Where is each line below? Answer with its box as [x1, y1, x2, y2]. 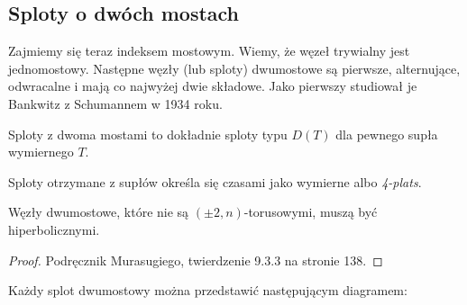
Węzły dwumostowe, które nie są [8, 202, 189, 221]
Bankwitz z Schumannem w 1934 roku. [8, 94, 223, 112]
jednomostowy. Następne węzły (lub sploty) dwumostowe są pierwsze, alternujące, [8, 58, 461, 77]
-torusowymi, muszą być [243, 202, 378, 221]
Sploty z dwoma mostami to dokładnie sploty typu [8, 124, 288, 143]
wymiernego [8, 142, 74, 161]
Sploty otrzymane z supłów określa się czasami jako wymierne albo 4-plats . [8, 172, 422, 191]
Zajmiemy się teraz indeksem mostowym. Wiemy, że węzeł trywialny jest [8, 41, 410, 60]
